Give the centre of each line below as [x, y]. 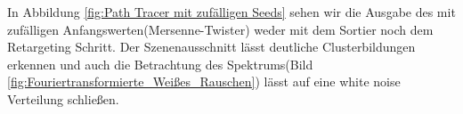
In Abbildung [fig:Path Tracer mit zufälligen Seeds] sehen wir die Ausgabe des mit [231, 12]
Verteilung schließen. [63, 98]
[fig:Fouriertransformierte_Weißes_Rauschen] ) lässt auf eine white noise [204, 81]
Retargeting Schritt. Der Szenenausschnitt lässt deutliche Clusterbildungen [211, 47]
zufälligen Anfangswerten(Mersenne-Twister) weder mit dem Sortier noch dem [220, 29]
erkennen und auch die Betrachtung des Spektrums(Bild [160, 64]
